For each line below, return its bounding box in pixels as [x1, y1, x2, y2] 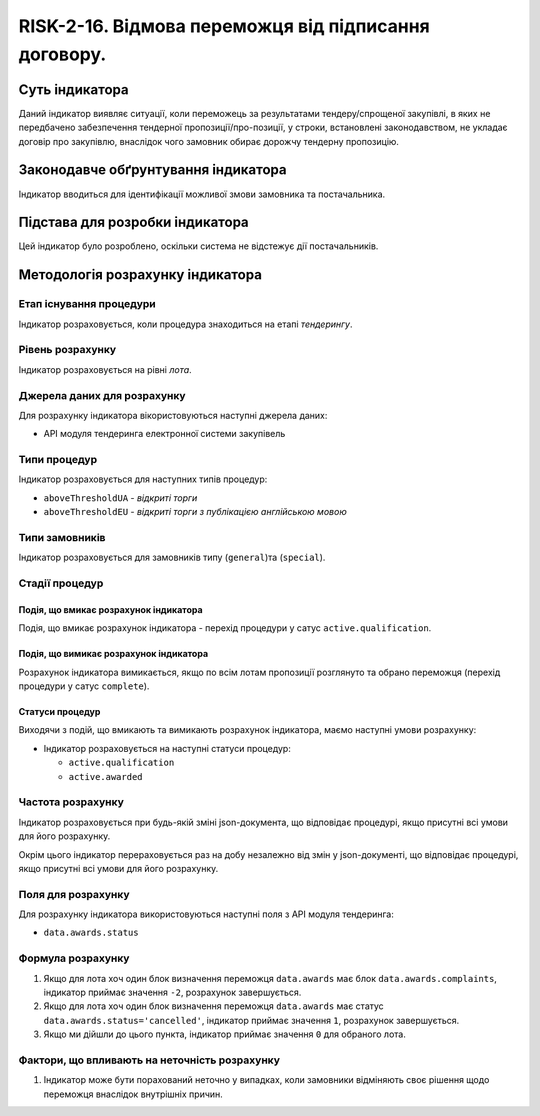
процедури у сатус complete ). [18, 680, 150, 692]
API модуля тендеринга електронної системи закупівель [43, 428, 286, 440]
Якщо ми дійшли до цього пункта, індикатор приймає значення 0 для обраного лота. [43, 1028, 407, 1040]
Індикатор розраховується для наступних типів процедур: [18, 473, 268, 485]
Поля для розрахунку [18, 887, 130, 901]
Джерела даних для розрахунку [18, 388, 186, 402]
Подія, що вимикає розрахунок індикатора [18, 648, 209, 660]
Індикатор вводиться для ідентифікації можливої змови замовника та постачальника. [18, 188, 386, 200]
